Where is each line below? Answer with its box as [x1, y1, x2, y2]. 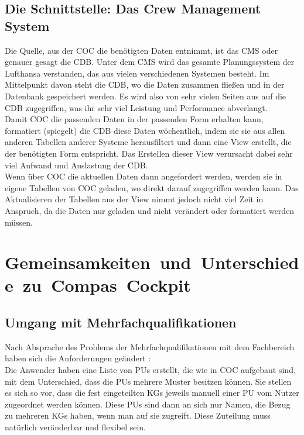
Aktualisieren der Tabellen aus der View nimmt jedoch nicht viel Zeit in [5, 193, 264, 205]
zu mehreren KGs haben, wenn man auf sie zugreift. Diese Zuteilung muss [5, 409, 271, 422]
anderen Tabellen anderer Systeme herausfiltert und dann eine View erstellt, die [5, 136, 292, 148]
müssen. [5, 216, 33, 228]
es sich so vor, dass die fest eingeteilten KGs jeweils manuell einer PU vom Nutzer [5, 386, 299, 399]
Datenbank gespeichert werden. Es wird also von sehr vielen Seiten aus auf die [5, 89, 286, 102]
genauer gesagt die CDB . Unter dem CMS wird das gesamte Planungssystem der [5, 56, 295, 68]
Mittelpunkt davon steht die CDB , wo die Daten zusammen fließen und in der [5, 78, 285, 91]
